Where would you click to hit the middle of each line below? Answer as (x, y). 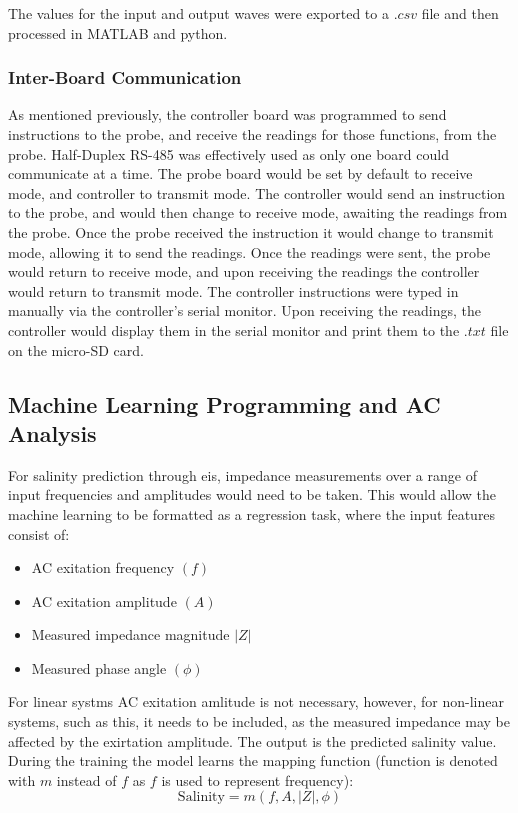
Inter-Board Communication (125, 77)
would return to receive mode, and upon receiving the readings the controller (244, 271)
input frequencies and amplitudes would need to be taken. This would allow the (252, 494)
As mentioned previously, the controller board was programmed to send (227, 114)
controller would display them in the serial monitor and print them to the (234, 329)
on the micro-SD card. (76, 349)
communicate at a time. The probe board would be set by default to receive (240, 173)
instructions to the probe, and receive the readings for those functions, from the (252, 134)
